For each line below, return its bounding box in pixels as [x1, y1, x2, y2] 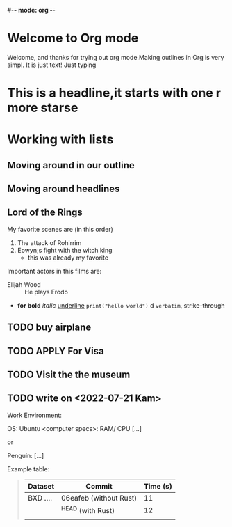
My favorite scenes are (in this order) [7, 225, 113, 233]
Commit [85, 481, 113, 491]
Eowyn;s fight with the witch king [17, 246, 113, 254]
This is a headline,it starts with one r [7, 85, 221, 101]
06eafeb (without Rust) [61, 493, 138, 503]
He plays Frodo [24, 288, 68, 296]
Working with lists [7, 132, 114, 148]
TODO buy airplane [7, 322, 92, 333]
